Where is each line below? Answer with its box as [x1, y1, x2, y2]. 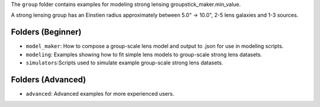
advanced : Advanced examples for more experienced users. [25, 90, 175, 97]
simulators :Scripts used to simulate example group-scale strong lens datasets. [25, 59, 223, 66]
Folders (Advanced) [11, 74, 86, 85]
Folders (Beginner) [11, 27, 82, 37]
